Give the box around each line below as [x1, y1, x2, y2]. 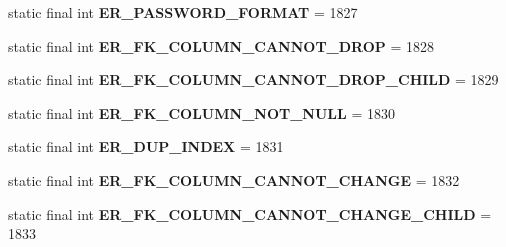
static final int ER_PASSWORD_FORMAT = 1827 [8, 2, 358, 22]
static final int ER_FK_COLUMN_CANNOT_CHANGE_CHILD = [8, 203, 492, 224]
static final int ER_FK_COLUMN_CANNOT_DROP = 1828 [8, 35, 435, 56]
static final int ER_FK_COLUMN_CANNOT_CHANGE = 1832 [8, 169, 460, 190]
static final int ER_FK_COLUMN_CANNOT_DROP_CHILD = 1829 [8, 69, 499, 90]
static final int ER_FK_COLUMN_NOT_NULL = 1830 [8, 102, 395, 123]
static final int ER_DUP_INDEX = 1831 [8, 136, 284, 157]
